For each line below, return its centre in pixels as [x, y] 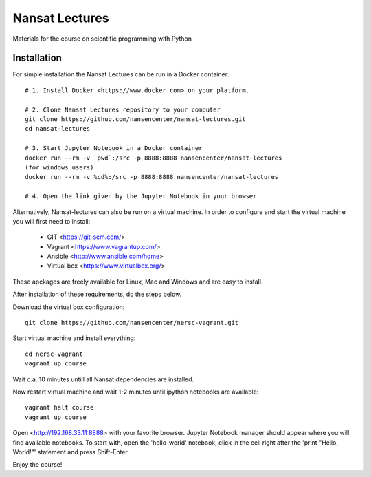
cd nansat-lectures [58, 129]
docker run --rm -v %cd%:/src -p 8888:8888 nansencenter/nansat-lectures [152, 177]
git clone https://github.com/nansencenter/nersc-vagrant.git [132, 323]
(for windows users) [59, 167]
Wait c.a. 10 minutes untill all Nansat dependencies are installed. [103, 379]
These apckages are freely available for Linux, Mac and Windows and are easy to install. [138, 282]
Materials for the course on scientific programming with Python [102, 39]
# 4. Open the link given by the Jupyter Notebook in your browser [141, 197]
